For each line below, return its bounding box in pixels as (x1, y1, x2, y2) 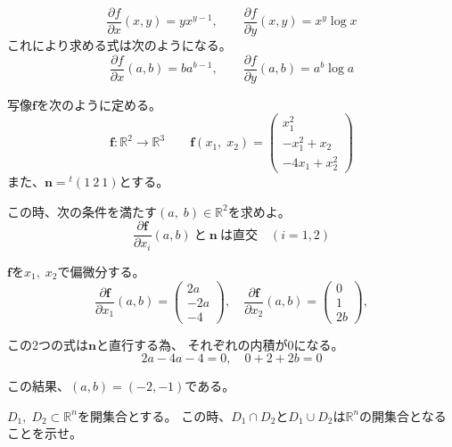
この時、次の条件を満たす (7, 202, 157, 220)
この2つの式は (7, 335, 88, 353)
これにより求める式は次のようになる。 (7, 36, 232, 54)
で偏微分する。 (57, 261, 145, 280)
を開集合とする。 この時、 (77, 406, 232, 425)
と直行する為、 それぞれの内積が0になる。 (95, 335, 344, 353)
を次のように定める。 (36, 95, 161, 113)
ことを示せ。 (7, 424, 82, 443)
